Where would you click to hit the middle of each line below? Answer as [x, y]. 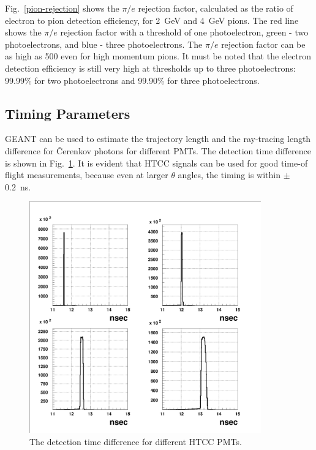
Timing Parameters [68, 113]
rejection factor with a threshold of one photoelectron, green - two [184, 32]
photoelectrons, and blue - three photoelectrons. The [104, 44]
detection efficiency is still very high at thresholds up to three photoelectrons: [150, 68]
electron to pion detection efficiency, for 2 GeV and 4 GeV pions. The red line [152, 20]
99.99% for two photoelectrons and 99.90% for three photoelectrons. [132, 80]
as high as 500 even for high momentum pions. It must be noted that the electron [158, 56]
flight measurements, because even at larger [87, 175]
